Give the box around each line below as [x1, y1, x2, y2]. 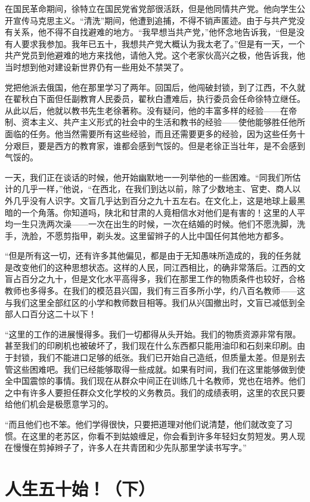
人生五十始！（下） [5, 476, 156, 500]
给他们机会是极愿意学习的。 [5, 398, 113, 410]
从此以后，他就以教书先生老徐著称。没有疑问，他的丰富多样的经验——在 [5, 104, 289, 116]
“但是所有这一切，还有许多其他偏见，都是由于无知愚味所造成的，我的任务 [5, 249, 293, 262]
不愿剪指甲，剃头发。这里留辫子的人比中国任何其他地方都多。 [46, 229, 289, 241]
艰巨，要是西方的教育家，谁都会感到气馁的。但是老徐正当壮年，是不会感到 [13, 139, 305, 151]
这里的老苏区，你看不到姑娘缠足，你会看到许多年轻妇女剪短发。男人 [29, 429, 297, 442]
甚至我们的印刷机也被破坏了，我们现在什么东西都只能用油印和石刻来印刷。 [5, 339, 297, 352]
